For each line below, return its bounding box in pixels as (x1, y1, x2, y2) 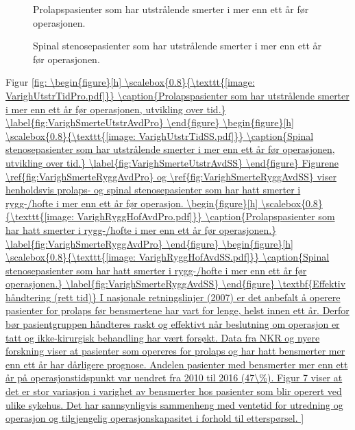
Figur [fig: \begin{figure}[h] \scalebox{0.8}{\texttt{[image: (5, 75, 255, 89)
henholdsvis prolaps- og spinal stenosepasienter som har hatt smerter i (5, 182, 301, 197)
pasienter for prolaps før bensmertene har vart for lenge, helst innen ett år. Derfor (5, 303, 350, 318)
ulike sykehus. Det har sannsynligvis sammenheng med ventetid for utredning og (5, 397, 343, 411)
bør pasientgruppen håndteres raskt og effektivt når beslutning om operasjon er (5, 317, 340, 331)
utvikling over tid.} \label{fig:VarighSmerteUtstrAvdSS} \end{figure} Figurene (5, 155, 339, 169)
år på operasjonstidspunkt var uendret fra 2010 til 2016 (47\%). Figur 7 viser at (5, 370, 343, 385)
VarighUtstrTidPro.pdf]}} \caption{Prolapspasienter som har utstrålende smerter (5, 88, 350, 102)
